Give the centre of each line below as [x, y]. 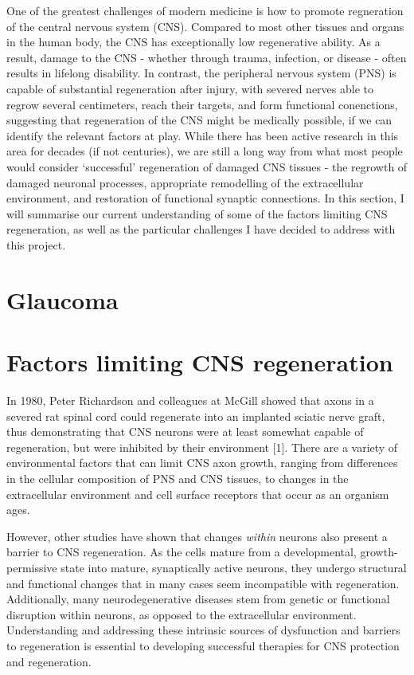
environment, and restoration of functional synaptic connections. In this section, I [205, 198]
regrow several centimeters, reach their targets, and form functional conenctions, [202, 104]
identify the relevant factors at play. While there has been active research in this [203, 135]
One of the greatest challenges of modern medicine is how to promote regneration [205, 10]
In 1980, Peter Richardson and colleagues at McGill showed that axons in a [190, 400]
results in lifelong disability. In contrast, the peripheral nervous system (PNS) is [201, 73]
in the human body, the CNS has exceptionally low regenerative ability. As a [193, 42]
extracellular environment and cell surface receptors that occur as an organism [198, 494]
